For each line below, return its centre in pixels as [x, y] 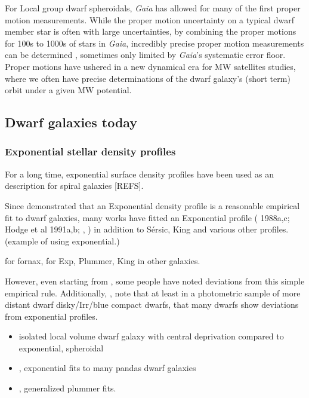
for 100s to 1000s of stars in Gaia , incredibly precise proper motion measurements [154, 43]
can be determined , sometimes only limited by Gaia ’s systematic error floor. [145, 55]
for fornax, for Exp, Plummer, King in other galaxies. [103, 261]
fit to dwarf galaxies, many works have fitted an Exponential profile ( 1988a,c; [147, 217]
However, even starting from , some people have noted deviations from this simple [155, 281]
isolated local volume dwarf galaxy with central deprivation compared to [151, 336]
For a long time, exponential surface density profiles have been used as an [140, 174]
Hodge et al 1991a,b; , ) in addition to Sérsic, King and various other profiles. [147, 229]
